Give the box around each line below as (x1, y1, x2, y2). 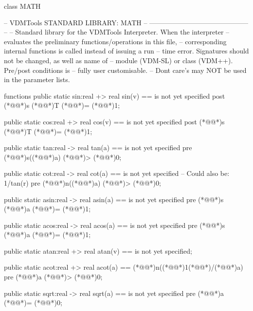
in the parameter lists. (4, 74, 70, 85)
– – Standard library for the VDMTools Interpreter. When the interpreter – (4, 27, 230, 37)
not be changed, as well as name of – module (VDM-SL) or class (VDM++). (4, 55, 233, 65)
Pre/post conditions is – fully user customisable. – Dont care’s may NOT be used (4, 65, 247, 75)
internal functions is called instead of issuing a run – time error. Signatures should (4, 46, 249, 56)
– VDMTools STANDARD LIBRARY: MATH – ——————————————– (4, 17, 249, 27)
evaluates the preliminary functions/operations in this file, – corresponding (4, 36, 227, 46)
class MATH (4, 1, 41, 11)
